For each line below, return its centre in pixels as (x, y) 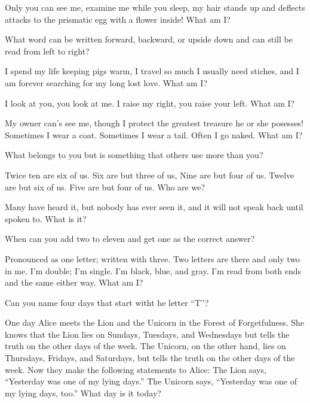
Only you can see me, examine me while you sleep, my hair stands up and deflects (155, 7)
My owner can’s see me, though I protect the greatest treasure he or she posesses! (154, 123)
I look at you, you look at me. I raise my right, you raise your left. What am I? (150, 103)
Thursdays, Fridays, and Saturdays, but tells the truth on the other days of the (150, 358)
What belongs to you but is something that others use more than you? (134, 155)
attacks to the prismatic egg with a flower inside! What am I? (118, 19)
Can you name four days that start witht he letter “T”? (107, 302)
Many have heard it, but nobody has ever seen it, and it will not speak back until (154, 207)
